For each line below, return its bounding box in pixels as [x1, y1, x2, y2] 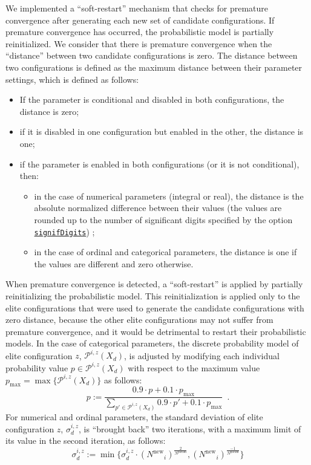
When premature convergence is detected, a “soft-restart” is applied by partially [5, 278, 303, 290]
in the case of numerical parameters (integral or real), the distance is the [34, 189, 304, 202]
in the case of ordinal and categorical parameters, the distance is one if [34, 246, 297, 258]
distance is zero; [19, 105, 79, 117]
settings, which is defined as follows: [5, 73, 139, 85]
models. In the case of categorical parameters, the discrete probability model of [5, 337, 299, 350]
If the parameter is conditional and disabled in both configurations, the [19, 93, 284, 106]
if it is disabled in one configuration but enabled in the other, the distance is [19, 125, 304, 138]
